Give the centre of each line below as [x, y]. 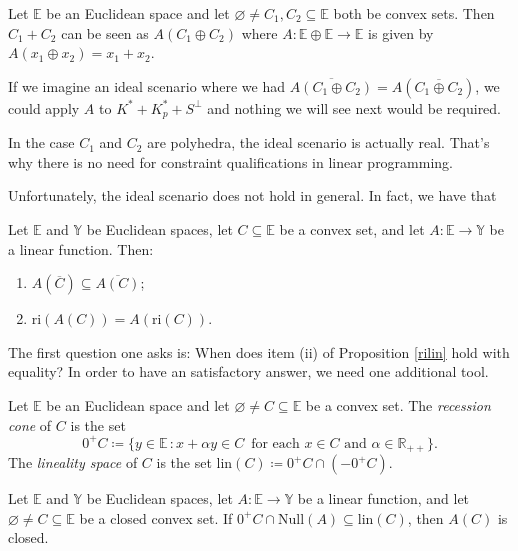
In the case [41, 142]
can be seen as [105, 32]
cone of [30, 424]
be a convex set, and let [352, 229]
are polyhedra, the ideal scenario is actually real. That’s [318, 142]
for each [275, 443]
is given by [401, 32]
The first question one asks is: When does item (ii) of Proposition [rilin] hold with [259, 351]
